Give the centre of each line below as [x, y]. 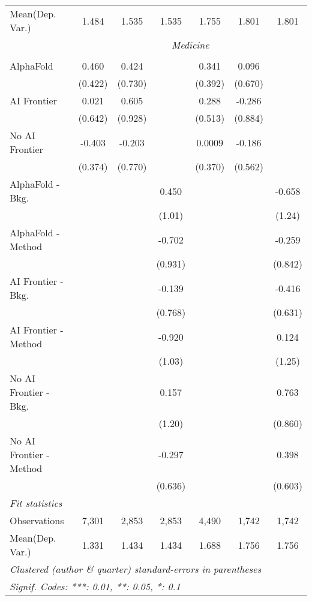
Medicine [190, 45]
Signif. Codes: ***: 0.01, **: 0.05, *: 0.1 [95, 586]
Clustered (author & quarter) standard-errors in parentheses [135, 569]
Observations [37, 520]
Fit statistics [36, 503]
